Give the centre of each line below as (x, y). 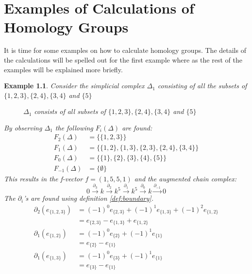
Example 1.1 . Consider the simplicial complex (74, 86)
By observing (23, 127)
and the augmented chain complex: (185, 178)
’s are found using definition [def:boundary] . (88, 198)
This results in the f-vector (43, 178)
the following (74, 127)
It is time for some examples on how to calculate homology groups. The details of (125, 50)
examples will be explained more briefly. (63, 69)
